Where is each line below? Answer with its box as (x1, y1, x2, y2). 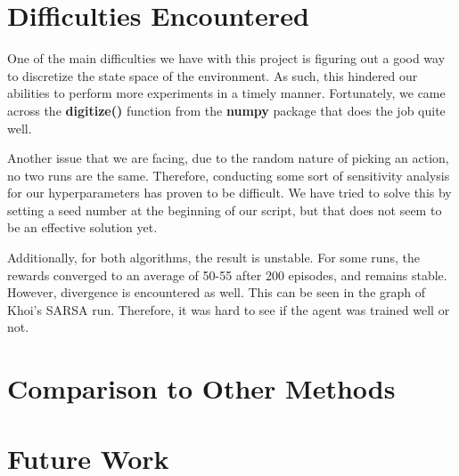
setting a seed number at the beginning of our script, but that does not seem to (7, 200, 442, 219)
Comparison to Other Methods (7, 370, 396, 407)
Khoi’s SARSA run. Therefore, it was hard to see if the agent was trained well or (7, 300, 450, 319)
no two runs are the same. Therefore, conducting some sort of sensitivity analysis (7, 165, 450, 184)
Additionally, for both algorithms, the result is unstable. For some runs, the (7, 248, 420, 267)
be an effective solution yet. (7, 218, 158, 237)
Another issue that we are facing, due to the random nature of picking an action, (7, 149, 449, 167)
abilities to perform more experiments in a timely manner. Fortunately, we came (7, 84, 446, 102)
